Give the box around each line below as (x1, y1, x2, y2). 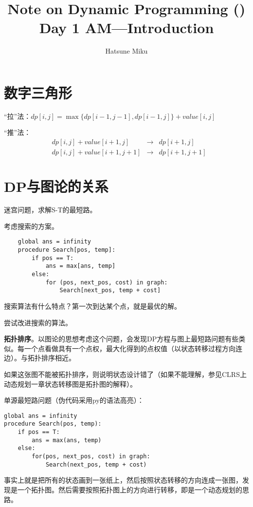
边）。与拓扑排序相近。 (4, 353, 75, 363)
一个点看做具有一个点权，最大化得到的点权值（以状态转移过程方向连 (24, 343, 242, 353)
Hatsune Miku (105, 46, 148, 56)
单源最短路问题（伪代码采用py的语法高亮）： (4, 395, 144, 405)
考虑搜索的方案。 (4, 221, 58, 231)
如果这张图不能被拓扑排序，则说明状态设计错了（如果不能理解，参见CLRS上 (4, 369, 247, 379)
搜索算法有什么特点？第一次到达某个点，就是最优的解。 (4, 301, 181, 311)
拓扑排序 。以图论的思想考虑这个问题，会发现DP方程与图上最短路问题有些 (4, 334, 239, 344)
